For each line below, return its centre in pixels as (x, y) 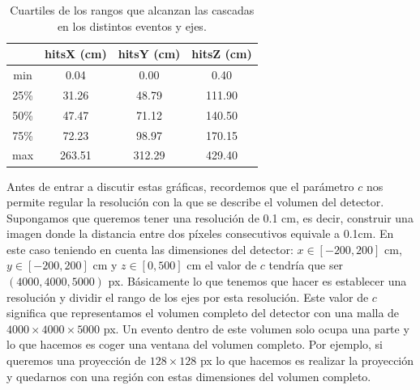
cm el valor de (222, 265)
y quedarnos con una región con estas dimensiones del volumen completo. (189, 376)
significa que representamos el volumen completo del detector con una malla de (203, 313)
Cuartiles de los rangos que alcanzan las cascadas (132, 10)
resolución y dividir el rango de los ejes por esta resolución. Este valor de (188, 297)
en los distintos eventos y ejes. (132, 25)
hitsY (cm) (149, 54)
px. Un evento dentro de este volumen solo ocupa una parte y (256, 328)
